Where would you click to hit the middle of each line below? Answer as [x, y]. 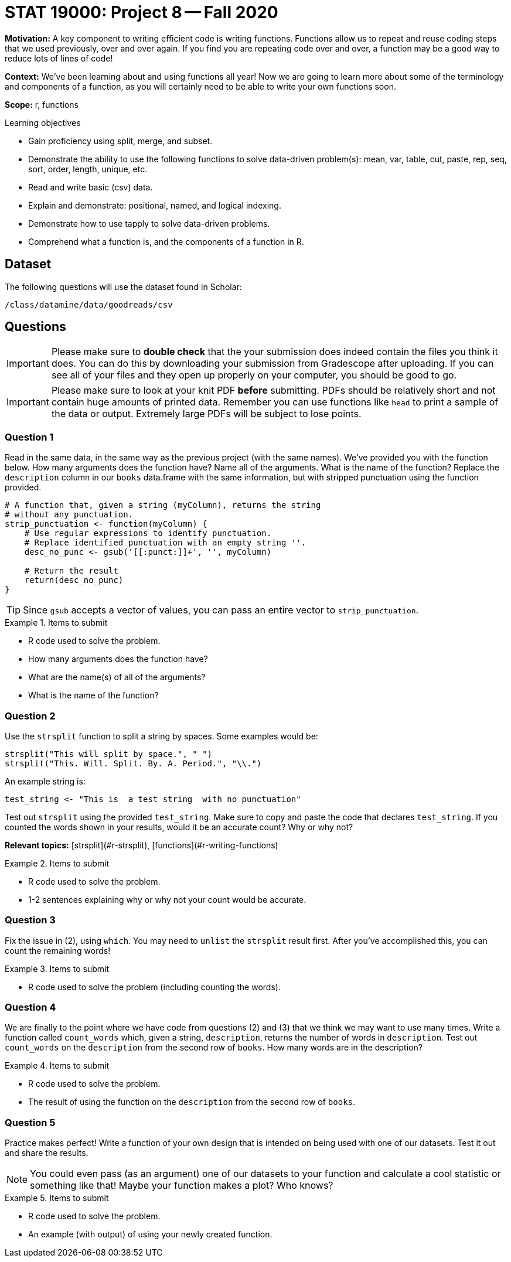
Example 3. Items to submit [57, 968]
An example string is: [45, 781]
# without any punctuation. [69, 515]
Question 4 [30, 1007]
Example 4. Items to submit [57, 1066]
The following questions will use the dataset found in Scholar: [123, 286]
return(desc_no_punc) [74, 580]
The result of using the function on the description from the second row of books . [192, 1102]
